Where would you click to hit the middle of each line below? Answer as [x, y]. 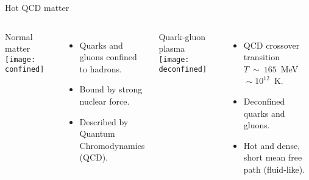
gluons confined [108, 57]
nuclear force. [105, 101]
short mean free [273, 157]
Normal [19, 36]
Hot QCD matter [37, 7]
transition [262, 57]
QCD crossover [272, 45]
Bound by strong [111, 89]
